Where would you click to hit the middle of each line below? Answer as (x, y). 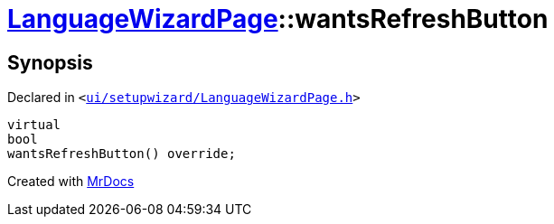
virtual (34, 125)
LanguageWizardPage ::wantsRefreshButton (278, 19)
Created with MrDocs (71, 182)
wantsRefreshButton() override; (122, 154)
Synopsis (50, 62)
